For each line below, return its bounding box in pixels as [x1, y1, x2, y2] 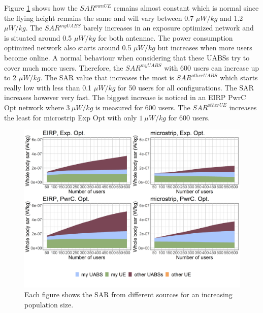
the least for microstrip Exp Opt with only [4, 112, 137, 122]
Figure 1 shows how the [4, 3, 78, 13]
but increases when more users [157, 42, 252, 53]
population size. [24, 299, 74, 309]
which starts [220, 72, 258, 83]
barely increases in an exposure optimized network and [83, 22, 254, 33]
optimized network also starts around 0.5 [4, 42, 131, 53]
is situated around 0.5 [4, 32, 72, 43]
